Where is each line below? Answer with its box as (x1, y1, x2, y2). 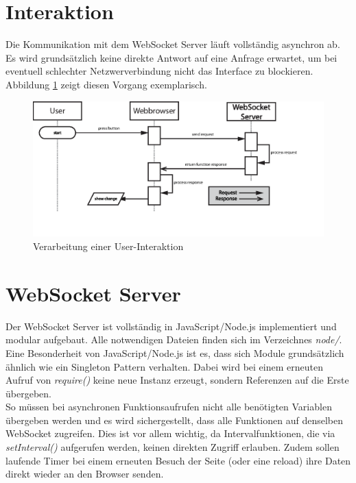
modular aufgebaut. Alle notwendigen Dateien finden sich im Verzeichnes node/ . (5, 332, 342, 347)
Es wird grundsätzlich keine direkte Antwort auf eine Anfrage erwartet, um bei (5, 50, 337, 64)
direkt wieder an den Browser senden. (5, 467, 164, 481)
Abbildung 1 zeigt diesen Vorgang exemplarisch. (5, 77, 207, 91)
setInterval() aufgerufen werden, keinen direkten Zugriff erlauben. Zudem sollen (5, 440, 340, 454)
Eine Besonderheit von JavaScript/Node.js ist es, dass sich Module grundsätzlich (5, 345, 344, 360)
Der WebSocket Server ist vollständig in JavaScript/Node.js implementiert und (5, 319, 337, 333)
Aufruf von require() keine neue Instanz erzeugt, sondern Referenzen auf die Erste (5, 373, 349, 387)
